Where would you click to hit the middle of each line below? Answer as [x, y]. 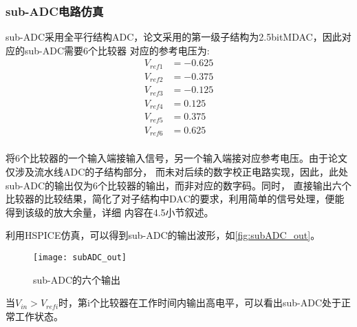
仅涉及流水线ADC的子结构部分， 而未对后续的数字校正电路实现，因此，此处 [177, 171]
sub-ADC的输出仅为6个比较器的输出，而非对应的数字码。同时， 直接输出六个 [178, 185]
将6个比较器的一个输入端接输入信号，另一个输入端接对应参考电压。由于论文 [176, 158]
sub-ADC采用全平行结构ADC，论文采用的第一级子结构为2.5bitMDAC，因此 [174, 37]
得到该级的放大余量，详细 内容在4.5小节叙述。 [110, 212]
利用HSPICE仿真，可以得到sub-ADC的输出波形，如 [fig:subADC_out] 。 [163, 235]
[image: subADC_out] [80, 257]
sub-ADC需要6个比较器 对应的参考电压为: [117, 50]
